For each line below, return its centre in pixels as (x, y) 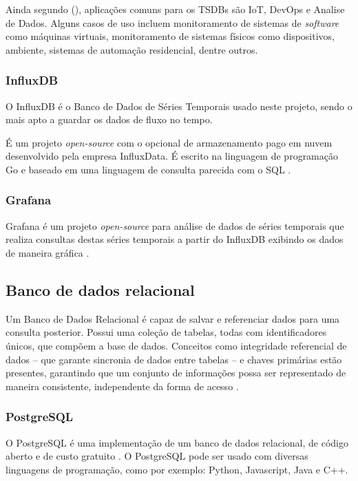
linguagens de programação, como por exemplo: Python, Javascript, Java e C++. (177, 469)
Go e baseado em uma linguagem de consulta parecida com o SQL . (148, 169)
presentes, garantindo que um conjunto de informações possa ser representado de (176, 373)
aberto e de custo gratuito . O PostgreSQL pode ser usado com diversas (157, 456)
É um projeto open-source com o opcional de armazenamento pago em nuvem (169, 142)
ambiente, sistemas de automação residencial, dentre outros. (132, 49)
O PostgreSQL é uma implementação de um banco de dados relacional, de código (177, 442)
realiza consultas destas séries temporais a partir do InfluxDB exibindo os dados (175, 239)
